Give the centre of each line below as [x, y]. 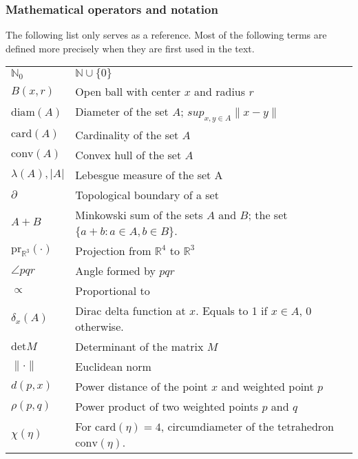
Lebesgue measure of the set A [149, 174]
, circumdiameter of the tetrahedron [247, 426]
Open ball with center [128, 92]
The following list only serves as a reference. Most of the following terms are [166, 35]
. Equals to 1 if [232, 310]
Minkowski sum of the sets [139, 214]
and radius [220, 92]
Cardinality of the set [127, 134]
